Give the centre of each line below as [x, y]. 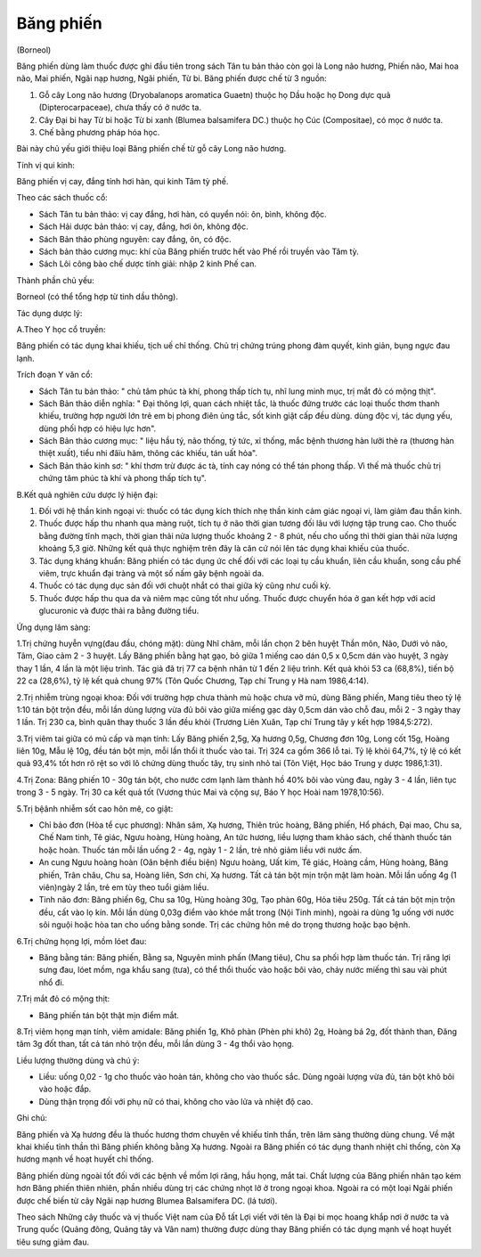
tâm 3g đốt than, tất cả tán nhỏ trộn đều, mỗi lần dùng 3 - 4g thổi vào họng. [155, 1044]
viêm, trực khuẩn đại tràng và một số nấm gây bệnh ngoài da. [151, 573]
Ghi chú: [32, 1118]
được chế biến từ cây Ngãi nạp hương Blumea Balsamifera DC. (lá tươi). [147, 1200]
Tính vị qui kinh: [45, 165]
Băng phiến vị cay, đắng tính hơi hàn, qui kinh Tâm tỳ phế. [122, 182]
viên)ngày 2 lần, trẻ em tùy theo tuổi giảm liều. [124, 887]
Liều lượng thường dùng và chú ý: [78, 1060]
